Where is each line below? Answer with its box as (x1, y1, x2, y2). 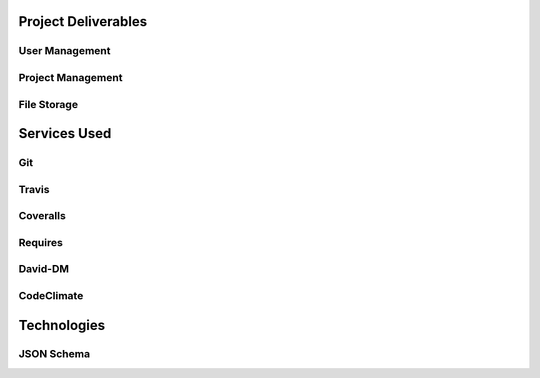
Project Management (18, 70, 123, 84)
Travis (18, 182, 50, 196)
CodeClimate (18, 288, 84, 302)
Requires (18, 235, 64, 249)
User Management (18, 44, 111, 58)
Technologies (18, 316, 106, 334)
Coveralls (18, 209, 67, 223)
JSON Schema (18, 347, 90, 361)
